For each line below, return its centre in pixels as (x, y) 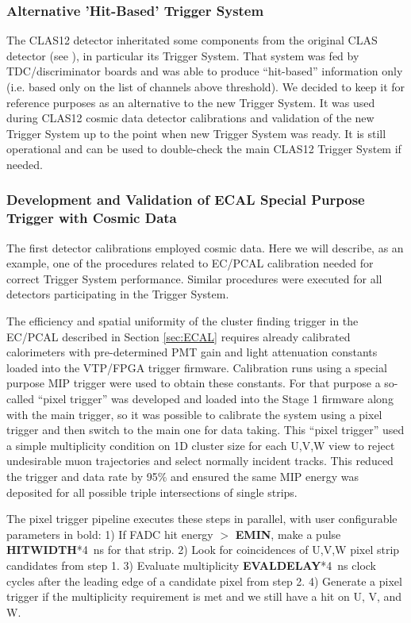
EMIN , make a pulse (288, 534)
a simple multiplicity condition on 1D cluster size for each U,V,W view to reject (201, 445)
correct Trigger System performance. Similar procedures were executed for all (194, 278)
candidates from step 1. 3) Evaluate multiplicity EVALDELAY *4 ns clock (192, 565)
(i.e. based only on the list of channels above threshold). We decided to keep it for (206, 87)
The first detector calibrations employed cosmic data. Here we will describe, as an (205, 247)
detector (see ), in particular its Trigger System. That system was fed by (183, 55)
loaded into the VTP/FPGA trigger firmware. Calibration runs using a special (197, 367)
